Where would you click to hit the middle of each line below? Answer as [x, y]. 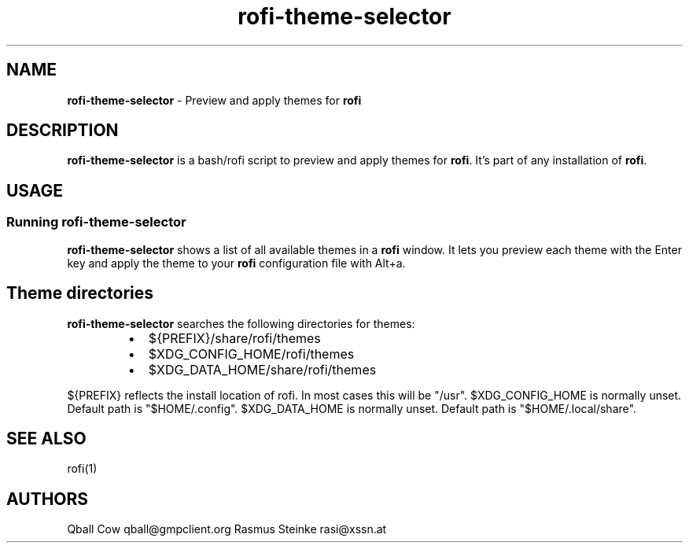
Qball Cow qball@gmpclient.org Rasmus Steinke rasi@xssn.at [227, 529]
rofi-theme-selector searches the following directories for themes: [241, 323]
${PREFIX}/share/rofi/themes [234, 338]
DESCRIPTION [63, 131]
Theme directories [80, 293]
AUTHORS [48, 499]
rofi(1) [82, 469]
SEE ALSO [46, 438]
